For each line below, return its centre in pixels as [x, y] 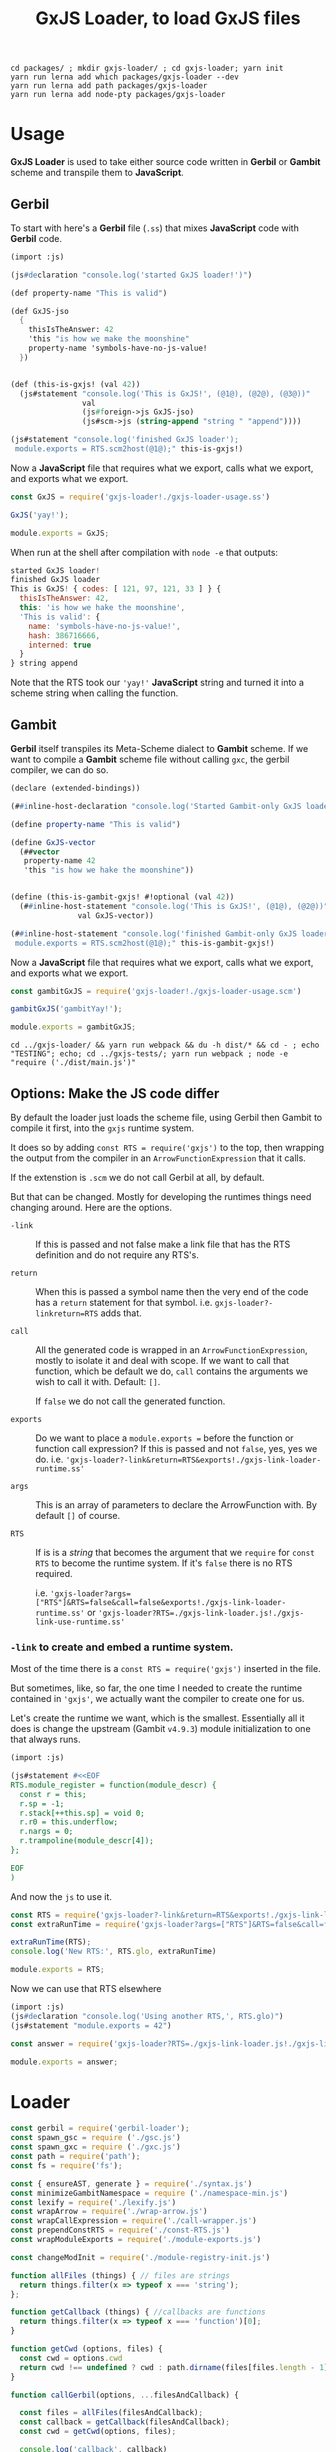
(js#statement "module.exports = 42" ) [91, 2025]
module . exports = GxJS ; [60, 533]
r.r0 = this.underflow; [68, 1822]
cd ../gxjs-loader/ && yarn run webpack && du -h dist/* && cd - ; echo [165, 1045]
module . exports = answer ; [64, 2062]
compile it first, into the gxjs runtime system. [102, 1128]
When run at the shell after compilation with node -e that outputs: [144, 552]
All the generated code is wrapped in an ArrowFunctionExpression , [171, 1349]
